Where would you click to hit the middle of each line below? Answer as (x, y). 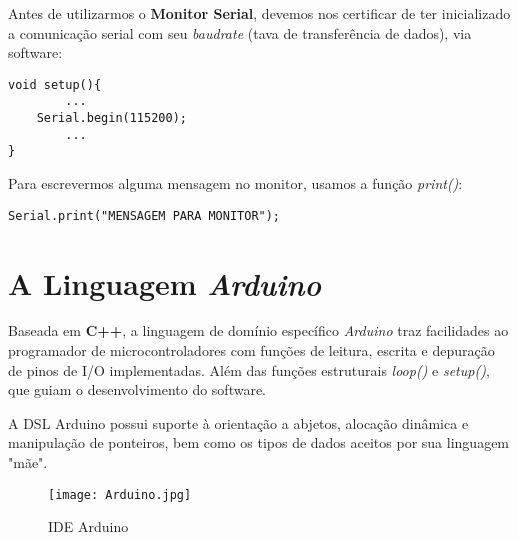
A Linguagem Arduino (164, 283)
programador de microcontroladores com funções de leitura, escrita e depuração (251, 350)
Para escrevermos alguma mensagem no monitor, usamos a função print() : (235, 183)
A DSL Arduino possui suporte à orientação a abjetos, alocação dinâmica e (238, 422)
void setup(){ (55, 84)
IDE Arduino (88, 526)
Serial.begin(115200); (111, 118)
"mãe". (28, 462)
